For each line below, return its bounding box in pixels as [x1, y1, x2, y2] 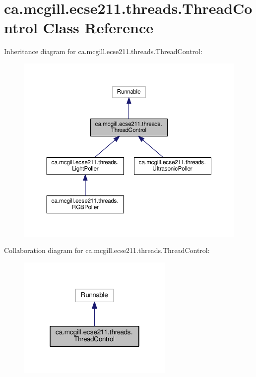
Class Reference [43, 17, 154, 38]
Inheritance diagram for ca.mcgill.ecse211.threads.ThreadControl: [4, 46, 202, 57]
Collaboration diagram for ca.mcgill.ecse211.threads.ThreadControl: [4, 245, 210, 255]
